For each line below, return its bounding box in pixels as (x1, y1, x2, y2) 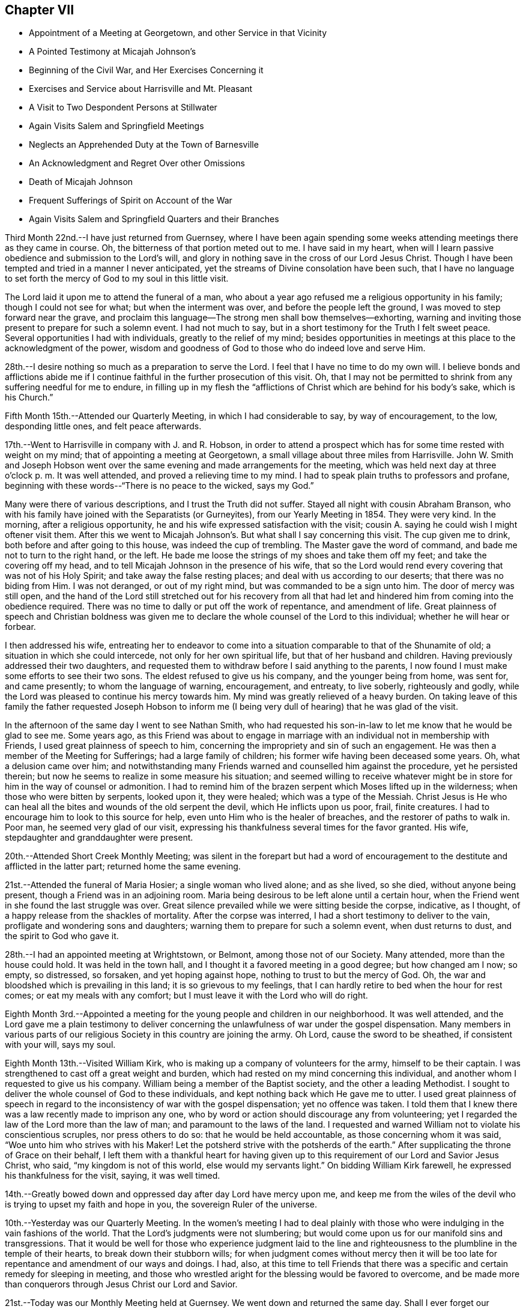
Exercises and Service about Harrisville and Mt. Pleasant (29, 83, 253, 94)
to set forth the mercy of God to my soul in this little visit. (5, 273, 229, 284)
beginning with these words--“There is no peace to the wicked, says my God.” (5, 480, 314, 491)
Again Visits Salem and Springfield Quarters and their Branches (29, 214, 279, 225)
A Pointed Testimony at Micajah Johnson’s (29, 46, 196, 57)
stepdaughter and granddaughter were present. (5, 832, 193, 843)
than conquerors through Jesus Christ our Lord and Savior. (5, 1279, 238, 1290)
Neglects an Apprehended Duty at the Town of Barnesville (29, 139, 259, 150)
